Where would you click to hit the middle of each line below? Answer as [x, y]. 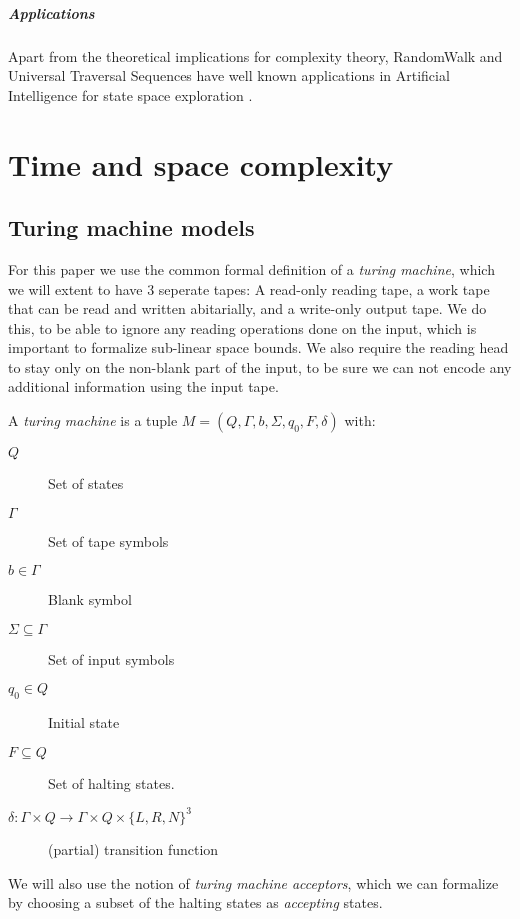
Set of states [86, 483]
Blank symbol [90, 599]
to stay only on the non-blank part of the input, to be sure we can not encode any [260, 366]
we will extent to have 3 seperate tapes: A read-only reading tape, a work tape [249, 288]
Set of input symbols [111, 658]
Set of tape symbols [108, 540]
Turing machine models [131, 227]
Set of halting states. [111, 782]
